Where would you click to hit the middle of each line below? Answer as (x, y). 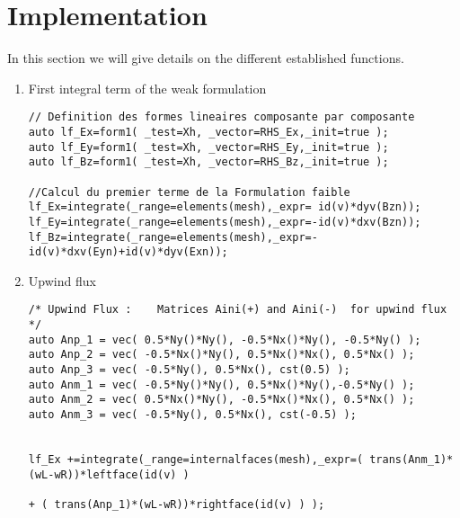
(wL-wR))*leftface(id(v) (102, 474)
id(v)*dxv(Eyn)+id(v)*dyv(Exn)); (128, 252)
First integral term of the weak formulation (147, 88)
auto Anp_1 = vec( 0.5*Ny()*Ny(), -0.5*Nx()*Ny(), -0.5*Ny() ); (225, 339)
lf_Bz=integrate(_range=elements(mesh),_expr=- (173, 237)
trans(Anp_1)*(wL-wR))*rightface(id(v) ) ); (190, 505)
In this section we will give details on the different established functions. (206, 58)
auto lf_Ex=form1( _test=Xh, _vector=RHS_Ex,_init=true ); (208, 132)
